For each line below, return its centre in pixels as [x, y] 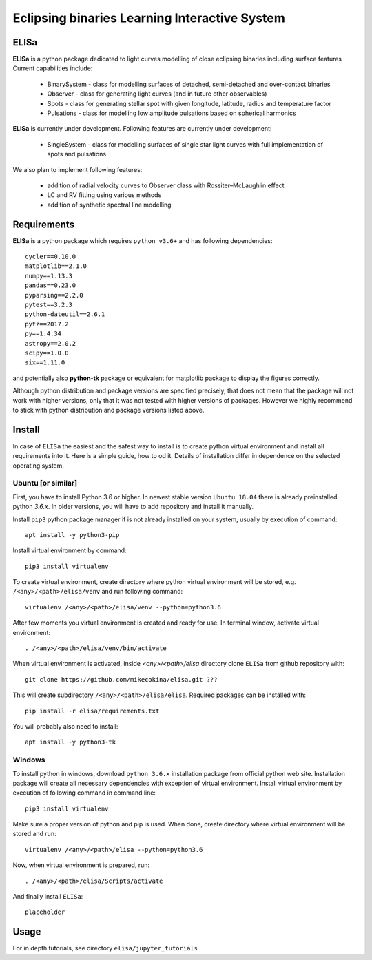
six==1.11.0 [45, 363]
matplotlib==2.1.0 [56, 266]
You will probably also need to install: [65, 726]
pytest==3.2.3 [49, 305]
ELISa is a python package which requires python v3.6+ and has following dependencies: [143, 240]
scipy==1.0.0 [47, 353]
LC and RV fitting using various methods [104, 195]
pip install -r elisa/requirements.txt [92, 711]
